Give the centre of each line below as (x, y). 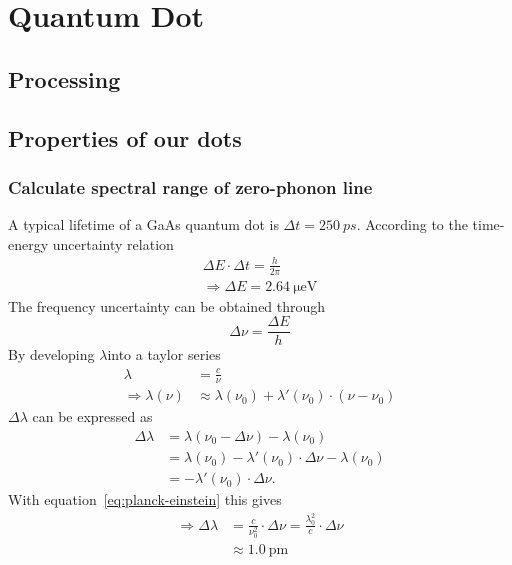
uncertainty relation (113, 243)
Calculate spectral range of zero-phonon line (190, 186)
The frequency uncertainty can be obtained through (167, 305)
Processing (64, 78)
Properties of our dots (125, 137)
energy (28, 243)
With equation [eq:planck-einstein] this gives (145, 499)
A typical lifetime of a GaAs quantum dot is (143, 224)
